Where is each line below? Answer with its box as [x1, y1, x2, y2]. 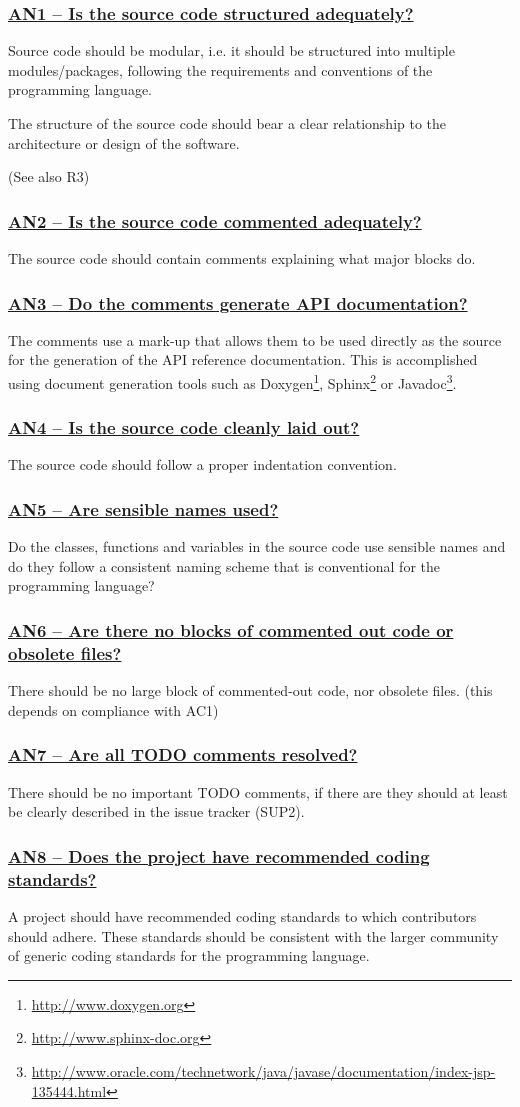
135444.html [31, 1080, 107, 1101]
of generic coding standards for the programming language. [8, 945, 370, 966]
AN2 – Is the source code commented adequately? [8, 208, 422, 233]
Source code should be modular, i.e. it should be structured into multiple [8, 40, 455, 61]
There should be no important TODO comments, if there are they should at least [8, 781, 508, 802]
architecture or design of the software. [8, 132, 240, 153]
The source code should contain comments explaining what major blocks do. [8, 248, 476, 268]
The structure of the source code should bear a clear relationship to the [8, 113, 447, 133]
